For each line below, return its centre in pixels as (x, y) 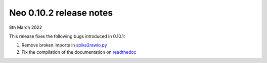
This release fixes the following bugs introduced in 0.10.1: (67, 36)
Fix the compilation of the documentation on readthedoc (79, 52)
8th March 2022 (25, 27)
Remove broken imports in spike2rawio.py (64, 45)
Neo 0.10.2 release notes (61, 13)
